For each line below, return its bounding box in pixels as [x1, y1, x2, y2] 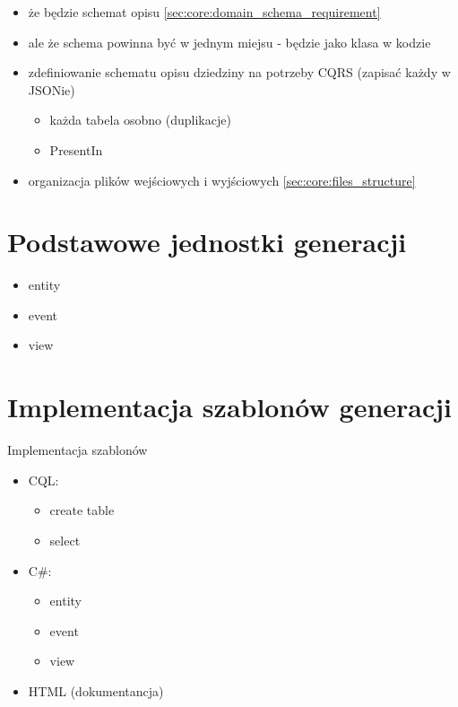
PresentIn [49, 140, 103, 159]
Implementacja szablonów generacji [7, 388, 453, 425]
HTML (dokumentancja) [28, 681, 164, 700]
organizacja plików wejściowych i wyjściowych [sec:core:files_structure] [28, 170, 416, 189]
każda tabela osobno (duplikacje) [49, 110, 231, 129]
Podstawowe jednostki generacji [7, 223, 407, 260]
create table [49, 501, 115, 519]
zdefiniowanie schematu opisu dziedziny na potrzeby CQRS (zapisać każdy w [28, 63, 451, 82]
